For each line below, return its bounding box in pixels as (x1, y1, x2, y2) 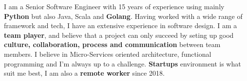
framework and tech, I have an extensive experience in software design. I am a (4, 20, 237, 31)
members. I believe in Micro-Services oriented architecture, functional (4, 49, 211, 59)
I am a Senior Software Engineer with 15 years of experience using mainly (4, 1, 225, 11)
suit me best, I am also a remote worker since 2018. (4, 68, 165, 78)
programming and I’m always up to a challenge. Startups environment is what (4, 58, 241, 68)
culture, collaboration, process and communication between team (4, 39, 221, 49)
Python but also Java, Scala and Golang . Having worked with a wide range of (4, 11, 243, 21)
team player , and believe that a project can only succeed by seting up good (4, 30, 234, 40)
